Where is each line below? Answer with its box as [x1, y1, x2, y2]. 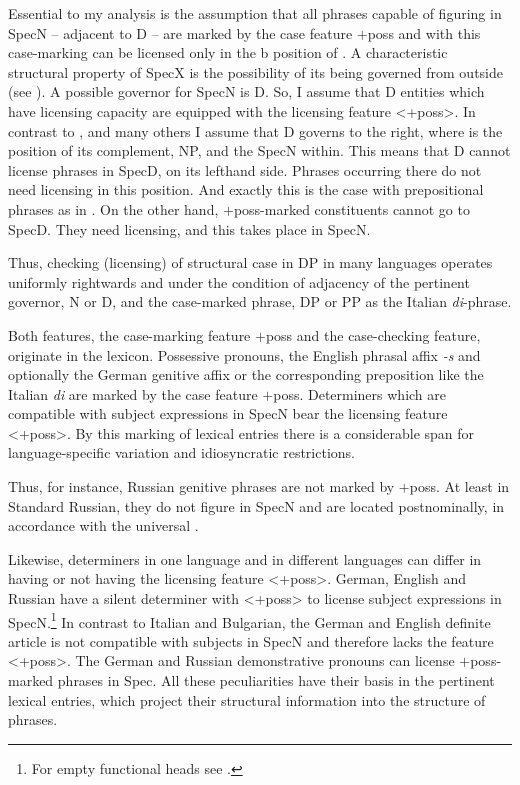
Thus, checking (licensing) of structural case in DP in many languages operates [8, 252, 493, 273]
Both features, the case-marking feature [8, 324, 251, 345]
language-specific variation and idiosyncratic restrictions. [8, 442, 355, 463]
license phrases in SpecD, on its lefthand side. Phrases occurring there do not [8, 159, 482, 180]
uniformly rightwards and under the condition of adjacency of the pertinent [8, 271, 470, 292]
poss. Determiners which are [273, 383, 447, 404]
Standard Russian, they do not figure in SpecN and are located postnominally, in [8, 495, 505, 516]
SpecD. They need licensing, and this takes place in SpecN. [8, 218, 371, 239]
